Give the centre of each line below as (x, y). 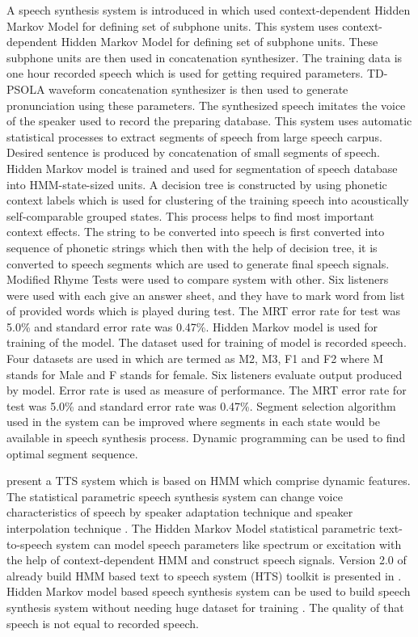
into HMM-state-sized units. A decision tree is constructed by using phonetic (197, 184)
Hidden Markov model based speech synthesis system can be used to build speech (209, 591)
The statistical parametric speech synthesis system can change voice (175, 496)
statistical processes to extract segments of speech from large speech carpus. (194, 136)
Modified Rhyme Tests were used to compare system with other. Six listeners (198, 279)
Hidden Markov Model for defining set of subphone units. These (220, 42)
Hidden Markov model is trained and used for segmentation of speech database (202, 168)
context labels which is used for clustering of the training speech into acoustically (208, 200)
